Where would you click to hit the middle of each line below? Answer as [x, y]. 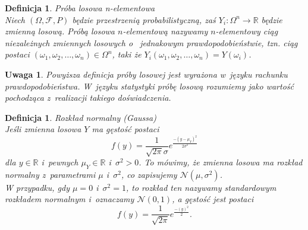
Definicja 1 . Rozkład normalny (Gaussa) [81, 117]
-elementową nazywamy [165, 31]
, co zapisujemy [149, 174]
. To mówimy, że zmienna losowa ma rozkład [221, 162]
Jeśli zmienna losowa [43, 129]
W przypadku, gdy [37, 187]
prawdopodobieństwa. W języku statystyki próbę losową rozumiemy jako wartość [149, 86]
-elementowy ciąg [247, 31]
